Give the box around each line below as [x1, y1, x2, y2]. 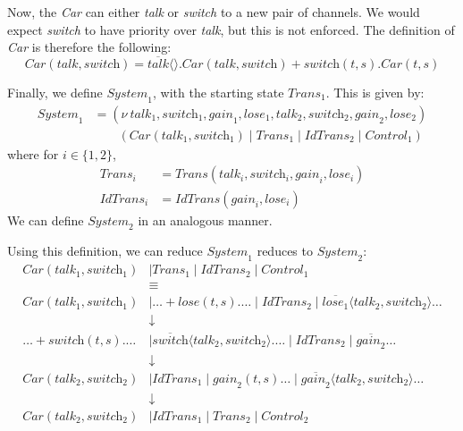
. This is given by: [325, 83, 425, 101]
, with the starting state [153, 83, 284, 101]
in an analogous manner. [138, 210, 273, 229]
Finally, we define [7, 83, 103, 101]
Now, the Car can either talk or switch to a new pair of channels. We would [7, 3, 420, 21]
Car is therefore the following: [7, 38, 172, 56]
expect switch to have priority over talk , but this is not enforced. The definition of [7, 20, 455, 38]
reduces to [257, 241, 313, 260]
